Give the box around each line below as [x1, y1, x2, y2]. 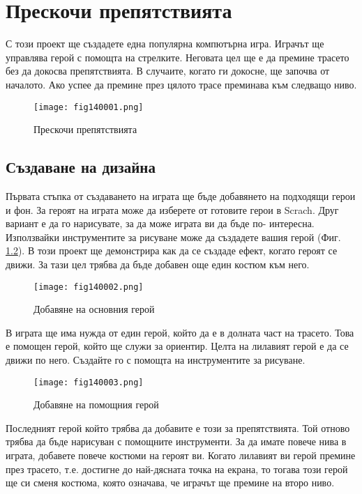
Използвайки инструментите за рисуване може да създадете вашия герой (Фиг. [6, 229, 341, 244]
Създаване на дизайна [6, 156, 156, 178]
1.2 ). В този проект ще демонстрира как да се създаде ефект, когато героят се [6, 243, 338, 258]
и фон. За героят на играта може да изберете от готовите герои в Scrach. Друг [6, 202, 339, 217]
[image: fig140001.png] [33, 102, 144, 112]
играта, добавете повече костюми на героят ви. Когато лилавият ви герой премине [6, 447, 356, 462]
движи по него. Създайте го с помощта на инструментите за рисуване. [6, 352, 306, 366]
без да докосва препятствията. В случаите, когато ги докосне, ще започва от [6, 63, 330, 78]
